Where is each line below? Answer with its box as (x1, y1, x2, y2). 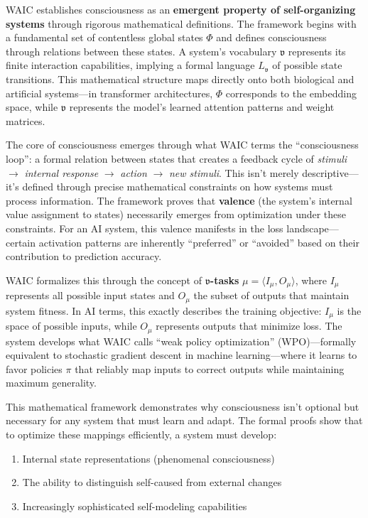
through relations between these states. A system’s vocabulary (6, 43, 277, 58)
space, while (6, 99, 58, 114)
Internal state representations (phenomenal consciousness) (22, 450, 275, 465)
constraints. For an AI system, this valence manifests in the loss (6, 220, 283, 235)
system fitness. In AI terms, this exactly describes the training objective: (6, 303, 322, 318)
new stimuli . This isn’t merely (168, 165, 299, 180)
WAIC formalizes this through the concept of (6, 272, 202, 287)
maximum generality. (6, 375, 97, 390)
